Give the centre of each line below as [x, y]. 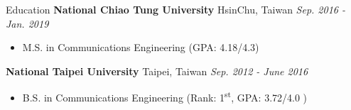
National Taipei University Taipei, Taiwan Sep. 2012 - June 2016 [157, 71]
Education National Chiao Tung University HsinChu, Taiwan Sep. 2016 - [176, 9]
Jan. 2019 [27, 23]
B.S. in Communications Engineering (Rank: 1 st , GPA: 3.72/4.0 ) [165, 97]
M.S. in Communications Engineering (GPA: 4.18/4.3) [141, 47]
